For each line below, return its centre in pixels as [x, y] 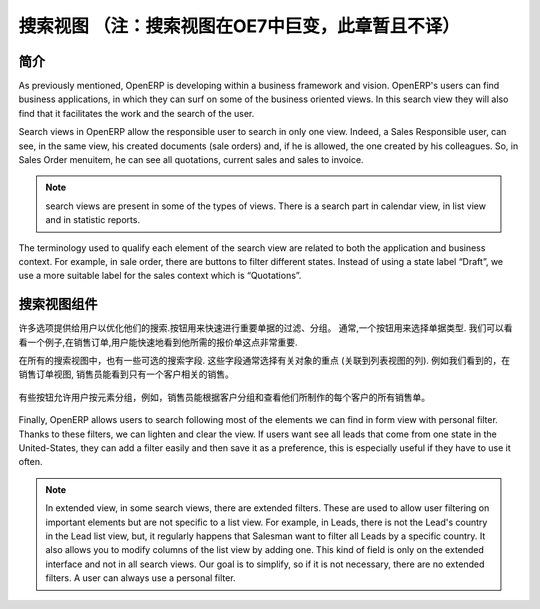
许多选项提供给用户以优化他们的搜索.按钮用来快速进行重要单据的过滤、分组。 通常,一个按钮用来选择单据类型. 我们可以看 [265, 328]
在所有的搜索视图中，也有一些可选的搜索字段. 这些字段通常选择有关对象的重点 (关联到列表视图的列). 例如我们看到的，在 [264, 361]
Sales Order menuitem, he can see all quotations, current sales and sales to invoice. [191, 160]
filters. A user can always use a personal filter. [140, 578]
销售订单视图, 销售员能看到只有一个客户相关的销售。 [126, 374]
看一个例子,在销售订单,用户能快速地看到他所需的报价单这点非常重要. [158, 342]
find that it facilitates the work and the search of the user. [136, 113]
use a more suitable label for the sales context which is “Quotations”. [160, 276]
